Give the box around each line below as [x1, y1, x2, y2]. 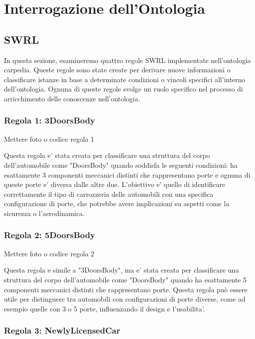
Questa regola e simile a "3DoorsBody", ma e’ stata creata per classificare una [4, 265, 239, 275]
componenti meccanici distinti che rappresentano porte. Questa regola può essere [4, 284, 248, 294]
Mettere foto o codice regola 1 [4, 133, 95, 144]
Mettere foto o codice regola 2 [4, 248, 95, 258]
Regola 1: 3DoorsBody [4, 114, 96, 126]
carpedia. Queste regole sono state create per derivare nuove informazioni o [4, 64, 231, 75]
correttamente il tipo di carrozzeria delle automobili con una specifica [4, 188, 214, 199]
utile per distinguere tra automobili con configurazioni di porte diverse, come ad [4, 294, 246, 304]
